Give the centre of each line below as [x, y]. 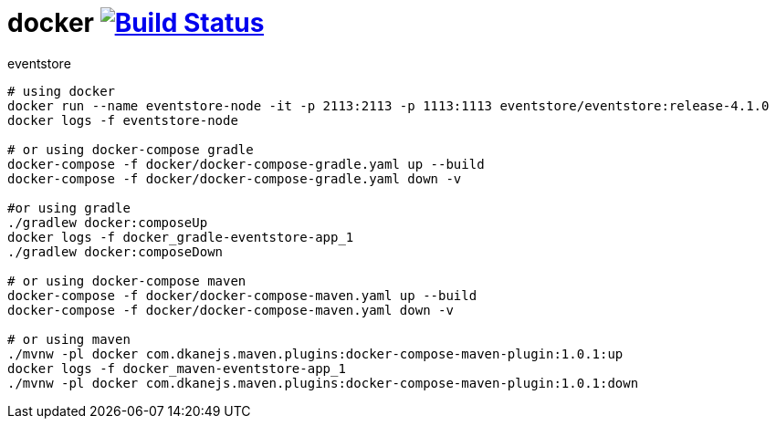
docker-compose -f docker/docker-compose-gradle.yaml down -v [235, 178]
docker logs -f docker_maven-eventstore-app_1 [177, 368]
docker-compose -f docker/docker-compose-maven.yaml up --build [242, 295]
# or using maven [69, 339]
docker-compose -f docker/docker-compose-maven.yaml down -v [231, 310]
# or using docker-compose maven [127, 281]
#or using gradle [69, 208]
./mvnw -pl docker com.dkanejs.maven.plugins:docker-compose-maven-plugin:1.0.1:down [323, 383]
